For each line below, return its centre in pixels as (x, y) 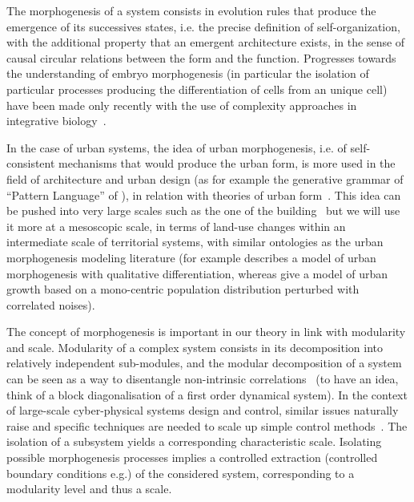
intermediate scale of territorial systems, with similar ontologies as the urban (195, 242)
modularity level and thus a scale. (89, 489)
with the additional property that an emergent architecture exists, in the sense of (206, 42)
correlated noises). (51, 304)
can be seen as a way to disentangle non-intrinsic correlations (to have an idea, (203, 379)
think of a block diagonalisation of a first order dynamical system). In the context (207, 394)
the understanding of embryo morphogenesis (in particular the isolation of (188, 73)
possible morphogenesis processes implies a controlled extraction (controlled (192, 457)
